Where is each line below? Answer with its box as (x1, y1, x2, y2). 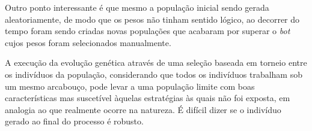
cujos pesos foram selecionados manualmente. (5, 36, 171, 48)
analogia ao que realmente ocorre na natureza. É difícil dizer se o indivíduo (5, 103, 281, 115)
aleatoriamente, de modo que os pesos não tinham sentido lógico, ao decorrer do (5, 13, 300, 25)
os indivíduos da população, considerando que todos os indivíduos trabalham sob (5, 68, 302, 80)
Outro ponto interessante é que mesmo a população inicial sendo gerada (5, 1, 269, 13)
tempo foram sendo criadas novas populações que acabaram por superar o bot (5, 25, 290, 37)
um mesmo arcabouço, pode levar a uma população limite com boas (5, 80, 255, 92)
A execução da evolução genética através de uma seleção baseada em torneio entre (5, 56, 307, 69)
